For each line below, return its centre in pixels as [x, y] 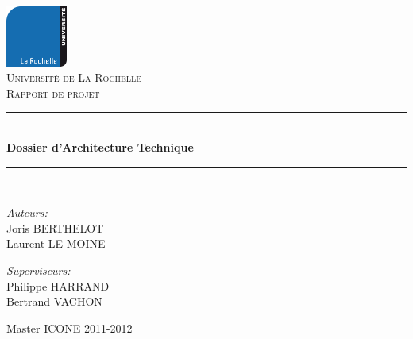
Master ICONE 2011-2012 [69, 327]
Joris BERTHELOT [55, 227]
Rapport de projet [53, 92]
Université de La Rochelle [74, 77]
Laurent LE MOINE [56, 243]
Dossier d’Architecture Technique [100, 146]
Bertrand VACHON [54, 301]
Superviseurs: [39, 270]
